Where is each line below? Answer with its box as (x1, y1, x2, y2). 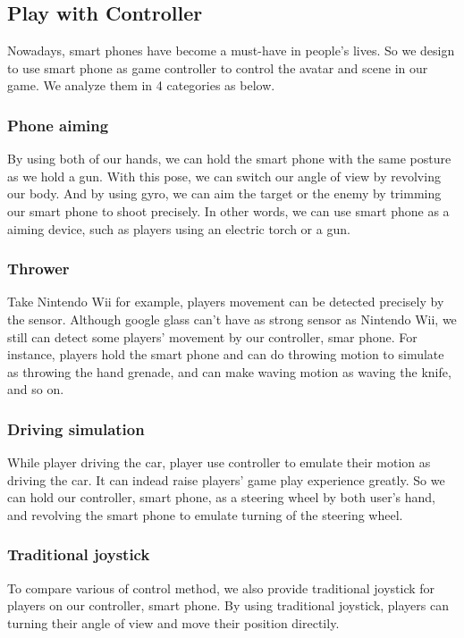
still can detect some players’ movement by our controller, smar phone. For (7, 327, 418, 346)
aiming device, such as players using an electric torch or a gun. (7, 219, 350, 238)
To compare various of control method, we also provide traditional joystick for (7, 578, 435, 597)
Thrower (7, 257, 70, 280)
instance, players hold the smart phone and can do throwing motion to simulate (7, 345, 444, 364)
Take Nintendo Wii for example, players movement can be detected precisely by (7, 292, 444, 311)
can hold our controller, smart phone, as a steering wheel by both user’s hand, (7, 488, 435, 507)
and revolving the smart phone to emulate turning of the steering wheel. (7, 505, 403, 524)
